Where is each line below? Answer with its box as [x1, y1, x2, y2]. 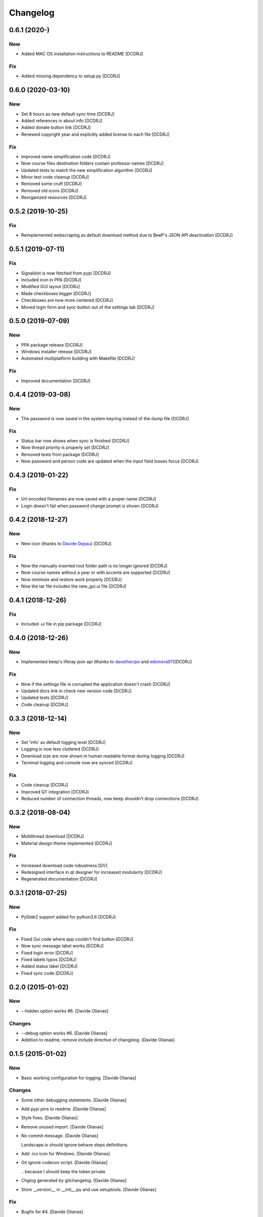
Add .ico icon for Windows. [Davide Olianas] [21, 1151, 110, 1157]
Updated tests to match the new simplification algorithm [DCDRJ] [21, 167, 152, 173]
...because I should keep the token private [21, 1168, 106, 1174]
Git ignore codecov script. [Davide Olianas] [21, 1160, 108, 1165]
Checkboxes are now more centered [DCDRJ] [21, 297, 113, 303]
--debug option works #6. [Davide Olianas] [21, 1030, 108, 1036]
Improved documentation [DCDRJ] [21, 378, 91, 384]
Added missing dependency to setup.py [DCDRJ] [21, 73, 120, 79]
